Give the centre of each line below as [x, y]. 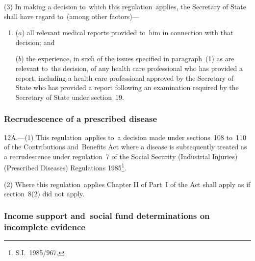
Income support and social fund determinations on [107, 215]
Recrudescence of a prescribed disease [81, 119]
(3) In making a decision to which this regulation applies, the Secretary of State [125, 6]
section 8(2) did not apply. [44, 194]
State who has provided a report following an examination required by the [127, 87]
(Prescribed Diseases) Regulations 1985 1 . [65, 167]
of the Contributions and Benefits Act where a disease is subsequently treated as [126, 147]
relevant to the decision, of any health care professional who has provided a [129, 68]
